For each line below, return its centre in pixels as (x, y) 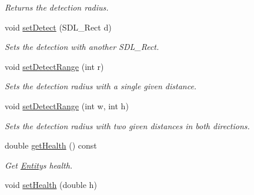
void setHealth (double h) (51, 185)
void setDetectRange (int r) (54, 66)
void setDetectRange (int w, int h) (67, 105)
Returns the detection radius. (57, 7)
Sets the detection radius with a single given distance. (101, 86)
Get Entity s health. (39, 165)
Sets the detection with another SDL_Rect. (82, 47)
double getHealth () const (51, 145)
